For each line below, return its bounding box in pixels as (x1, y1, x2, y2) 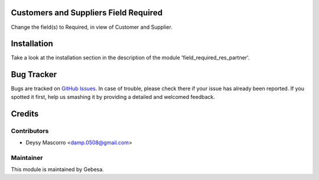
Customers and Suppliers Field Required (11, 8, 162, 18)
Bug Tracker (11, 69, 57, 79)
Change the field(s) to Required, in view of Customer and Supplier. (11, 24, 172, 31)
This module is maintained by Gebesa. (11, 166, 105, 173)
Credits (11, 109, 39, 119)
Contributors (11, 126, 49, 135)
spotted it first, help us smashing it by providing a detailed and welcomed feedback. (11, 93, 215, 100)
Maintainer (11, 154, 43, 162)
